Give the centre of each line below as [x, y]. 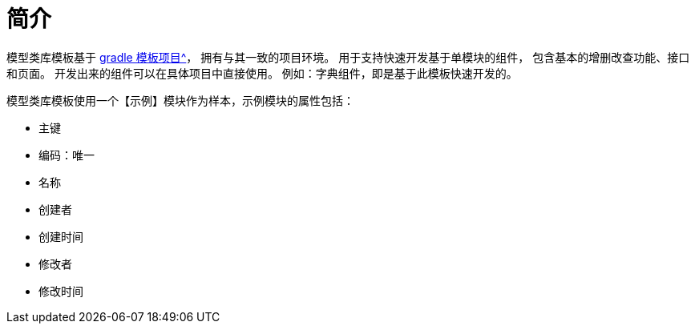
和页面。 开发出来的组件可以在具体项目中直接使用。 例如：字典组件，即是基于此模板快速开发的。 [262, 73]
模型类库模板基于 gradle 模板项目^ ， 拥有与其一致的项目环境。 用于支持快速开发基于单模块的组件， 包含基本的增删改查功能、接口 [348, 57]
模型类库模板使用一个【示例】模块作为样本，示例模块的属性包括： [180, 100]
